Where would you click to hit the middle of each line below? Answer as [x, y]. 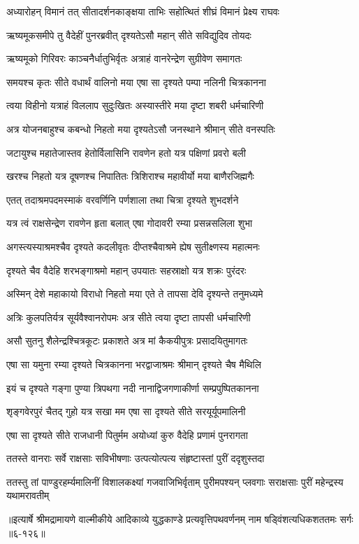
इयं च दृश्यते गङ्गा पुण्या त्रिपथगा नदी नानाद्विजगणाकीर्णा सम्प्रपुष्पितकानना [133, 388]
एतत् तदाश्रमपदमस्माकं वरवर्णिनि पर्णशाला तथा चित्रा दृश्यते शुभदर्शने [123, 199]
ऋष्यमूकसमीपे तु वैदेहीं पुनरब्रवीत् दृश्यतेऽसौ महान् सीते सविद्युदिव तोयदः [129, 35]
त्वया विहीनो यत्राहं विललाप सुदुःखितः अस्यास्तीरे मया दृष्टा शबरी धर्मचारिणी [135, 105]
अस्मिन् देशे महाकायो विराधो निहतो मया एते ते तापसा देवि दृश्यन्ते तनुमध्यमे [135, 294]
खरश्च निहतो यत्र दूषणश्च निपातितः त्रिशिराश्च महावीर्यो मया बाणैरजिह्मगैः [130, 176]
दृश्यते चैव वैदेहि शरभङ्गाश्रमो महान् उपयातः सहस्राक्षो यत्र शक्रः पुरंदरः [126, 270]
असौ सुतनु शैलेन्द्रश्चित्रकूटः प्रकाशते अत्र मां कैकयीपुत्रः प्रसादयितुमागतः [127, 341]
